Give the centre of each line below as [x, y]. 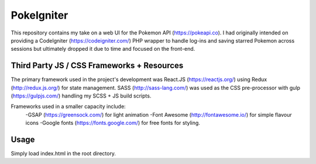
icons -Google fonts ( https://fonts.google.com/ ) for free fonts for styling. [113, 123]
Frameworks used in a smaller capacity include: [68, 107]
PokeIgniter [39, 15]
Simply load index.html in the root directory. [63, 153]
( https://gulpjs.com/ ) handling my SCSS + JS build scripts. [81, 96]
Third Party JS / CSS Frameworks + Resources [97, 66]
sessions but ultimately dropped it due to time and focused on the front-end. [103, 49]
